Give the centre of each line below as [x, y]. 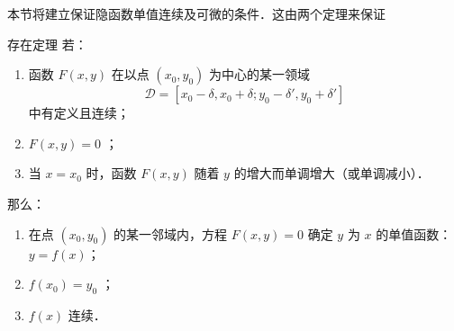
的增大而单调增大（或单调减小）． [331, 173]
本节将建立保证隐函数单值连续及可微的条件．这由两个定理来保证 [196, 13]
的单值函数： [414, 233]
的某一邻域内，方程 [171, 233]
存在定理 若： [47, 44]
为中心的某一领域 [260, 74]
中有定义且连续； [79, 113]
